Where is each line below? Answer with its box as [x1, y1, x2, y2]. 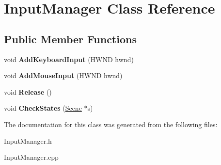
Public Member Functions [4, 31, 137, 46]
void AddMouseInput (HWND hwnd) [4, 70, 123, 81]
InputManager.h [4, 135, 52, 146]
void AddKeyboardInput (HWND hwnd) [4, 54, 134, 64]
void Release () [4, 86, 52, 97]
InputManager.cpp [4, 152, 59, 162]
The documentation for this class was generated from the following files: [4, 119, 218, 129]
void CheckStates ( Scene [4, 103, 82, 113]
